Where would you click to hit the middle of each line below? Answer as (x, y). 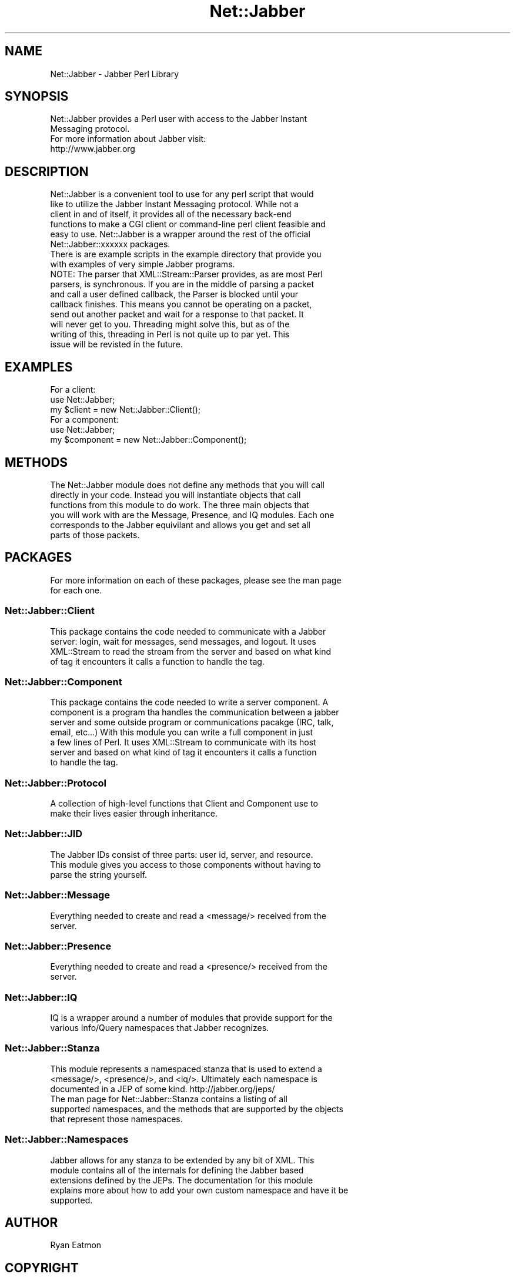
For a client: (73, 390)
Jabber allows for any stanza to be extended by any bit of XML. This (182, 1160)
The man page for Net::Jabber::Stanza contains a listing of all (169, 1099)
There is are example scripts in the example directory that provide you (186, 254)
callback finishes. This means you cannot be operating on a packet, (181, 304)
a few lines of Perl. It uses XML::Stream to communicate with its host (183, 742)
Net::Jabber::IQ (41, 997)
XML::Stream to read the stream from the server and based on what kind (191, 651)
